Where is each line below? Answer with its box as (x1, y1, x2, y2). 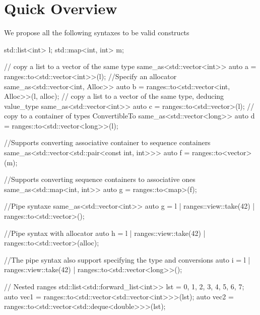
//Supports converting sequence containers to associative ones (4, 174, 196, 184)
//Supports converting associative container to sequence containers (4, 137, 211, 148)
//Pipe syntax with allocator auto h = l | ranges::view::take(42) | (4, 227, 206, 238)
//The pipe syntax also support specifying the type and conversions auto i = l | (4, 254, 250, 265)
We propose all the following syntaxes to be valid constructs (4, 27, 189, 38)
